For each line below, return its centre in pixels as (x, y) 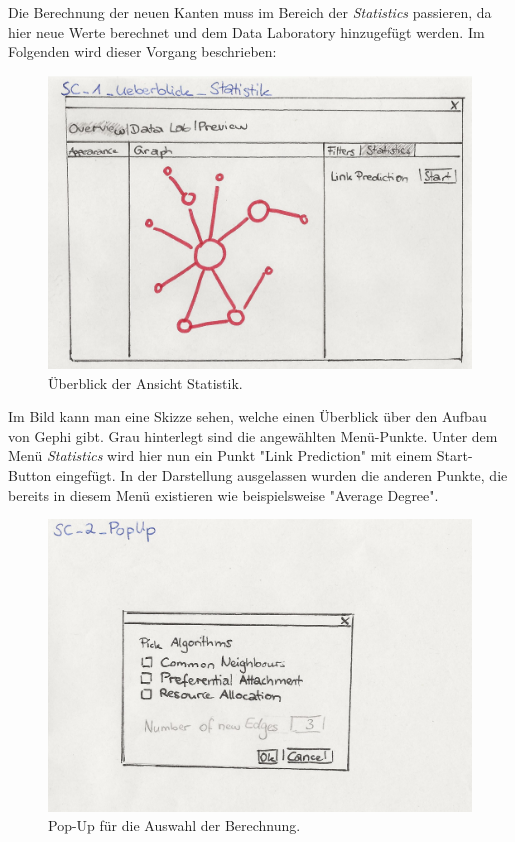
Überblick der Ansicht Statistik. (145, 382)
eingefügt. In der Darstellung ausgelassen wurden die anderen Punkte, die (282, 474)
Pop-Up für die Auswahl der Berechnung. (174, 825)
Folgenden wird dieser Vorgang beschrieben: (142, 51)
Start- (454, 455)
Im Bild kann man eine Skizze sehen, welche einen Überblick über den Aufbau (247, 416)
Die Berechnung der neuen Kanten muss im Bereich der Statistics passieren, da (250, 12)
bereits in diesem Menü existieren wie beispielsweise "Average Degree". (223, 494)
